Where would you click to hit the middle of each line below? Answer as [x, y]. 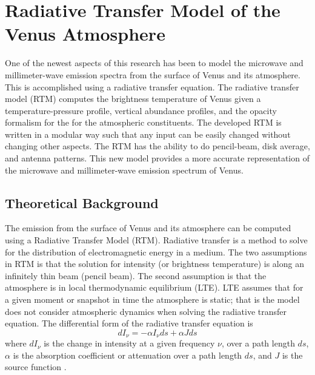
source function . [36, 367]
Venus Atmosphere [85, 34]
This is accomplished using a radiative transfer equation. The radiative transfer [152, 86]
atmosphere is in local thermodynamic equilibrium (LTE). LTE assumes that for [154, 287]
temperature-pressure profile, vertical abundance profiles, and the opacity [141, 110]
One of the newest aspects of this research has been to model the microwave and [154, 63]
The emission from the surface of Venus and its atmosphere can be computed [148, 228]
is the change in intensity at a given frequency [129, 343]
